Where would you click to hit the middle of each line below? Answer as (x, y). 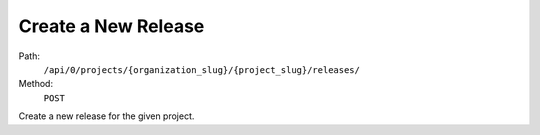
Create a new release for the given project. (106, 116)
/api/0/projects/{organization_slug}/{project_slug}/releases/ (201, 69)
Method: (36, 84)
